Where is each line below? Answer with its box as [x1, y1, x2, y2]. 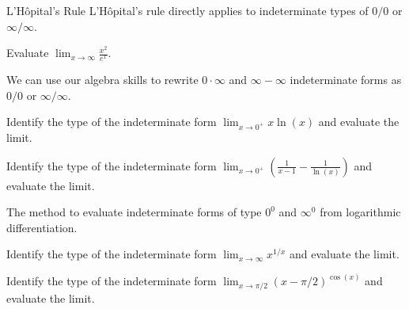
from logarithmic [320, 204, 401, 220]
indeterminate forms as [290, 71, 402, 88]
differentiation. [6, 219, 78, 235]
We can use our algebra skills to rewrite [6, 71, 199, 88]
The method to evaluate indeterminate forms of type [6, 204, 262, 220]
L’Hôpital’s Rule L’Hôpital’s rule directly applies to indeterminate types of [6, 2, 369, 18]
